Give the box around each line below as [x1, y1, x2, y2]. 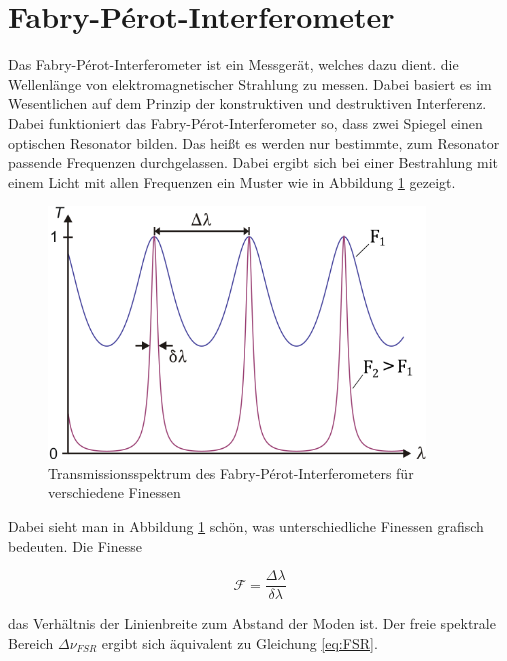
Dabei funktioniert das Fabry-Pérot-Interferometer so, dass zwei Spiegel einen [8, 112, 483, 133]
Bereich [8, 632, 54, 653]
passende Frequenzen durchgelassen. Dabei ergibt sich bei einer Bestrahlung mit [8, 152, 499, 173]
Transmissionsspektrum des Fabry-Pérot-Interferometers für [48, 462, 414, 483]
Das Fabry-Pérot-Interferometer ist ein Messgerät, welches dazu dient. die [8, 54, 459, 75]
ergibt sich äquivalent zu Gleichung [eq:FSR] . [101, 632, 378, 653]
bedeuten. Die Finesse [8, 535, 142, 556]
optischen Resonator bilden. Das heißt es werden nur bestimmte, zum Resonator [8, 132, 500, 153]
